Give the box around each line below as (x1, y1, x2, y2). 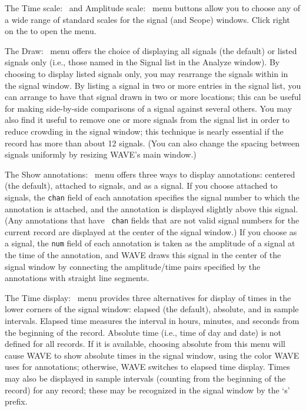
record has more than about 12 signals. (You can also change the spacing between (5, 136, 300, 149)
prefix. (5, 395, 28, 407)
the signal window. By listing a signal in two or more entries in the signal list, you (5, 79, 301, 91)
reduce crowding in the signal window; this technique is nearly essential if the (5, 125, 284, 137)
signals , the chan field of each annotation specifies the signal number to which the (5, 191, 300, 203)
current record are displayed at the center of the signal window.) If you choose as (5, 225, 297, 238)
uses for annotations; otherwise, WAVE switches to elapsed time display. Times (5, 360, 290, 373)
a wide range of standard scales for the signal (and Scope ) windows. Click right (5, 13, 290, 25)
